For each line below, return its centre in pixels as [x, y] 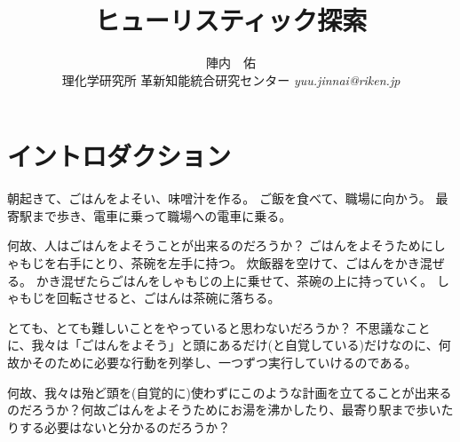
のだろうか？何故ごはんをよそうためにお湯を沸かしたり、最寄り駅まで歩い [224, 410]
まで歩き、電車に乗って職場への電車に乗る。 [162, 215]
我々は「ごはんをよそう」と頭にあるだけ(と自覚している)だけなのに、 [235, 345]
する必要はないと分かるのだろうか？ [125, 426]
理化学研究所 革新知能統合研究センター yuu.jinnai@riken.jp [231, 79]
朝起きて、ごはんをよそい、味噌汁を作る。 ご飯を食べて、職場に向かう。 [219, 198]
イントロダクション [119, 156]
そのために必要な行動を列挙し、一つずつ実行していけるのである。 [224, 362]
